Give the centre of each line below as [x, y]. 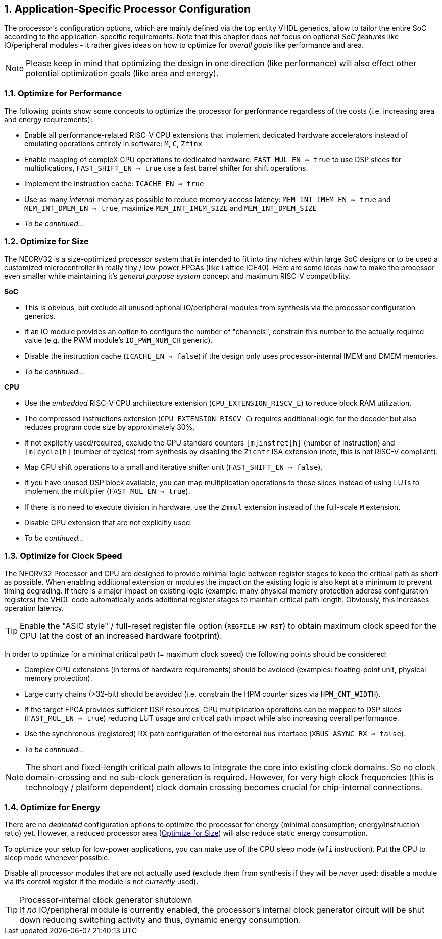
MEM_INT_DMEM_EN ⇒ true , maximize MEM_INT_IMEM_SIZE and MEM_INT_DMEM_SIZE [171, 208]
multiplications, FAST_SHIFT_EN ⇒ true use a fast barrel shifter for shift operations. [166, 168]
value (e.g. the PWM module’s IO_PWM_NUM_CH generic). [118, 340]
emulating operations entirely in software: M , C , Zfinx [113, 144]
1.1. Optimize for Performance [63, 93]
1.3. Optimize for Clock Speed [63, 556]
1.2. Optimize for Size [46, 241]
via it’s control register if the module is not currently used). [101, 882]
